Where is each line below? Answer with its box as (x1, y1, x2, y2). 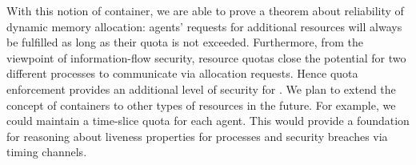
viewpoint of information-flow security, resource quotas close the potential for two (6, 49, 406, 66)
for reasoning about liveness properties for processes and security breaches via (6, 127, 388, 144)
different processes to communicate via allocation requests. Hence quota (6, 65, 358, 82)
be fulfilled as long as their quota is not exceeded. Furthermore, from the (6, 34, 363, 50)
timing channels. (6, 143, 87, 160)
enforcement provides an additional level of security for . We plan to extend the (6, 80, 396, 97)
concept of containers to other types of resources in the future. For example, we (6, 96, 396, 113)
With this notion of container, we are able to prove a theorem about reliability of (6, 2, 404, 18)
